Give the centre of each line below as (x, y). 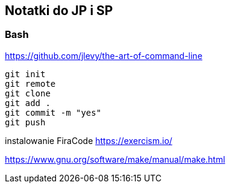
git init (25, 74)
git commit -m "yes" (53, 112)
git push (25, 122)
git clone (28, 93)
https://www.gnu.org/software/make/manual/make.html (115, 159)
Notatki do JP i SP (59, 11)
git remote (30, 83)
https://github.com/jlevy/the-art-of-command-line (104, 55)
